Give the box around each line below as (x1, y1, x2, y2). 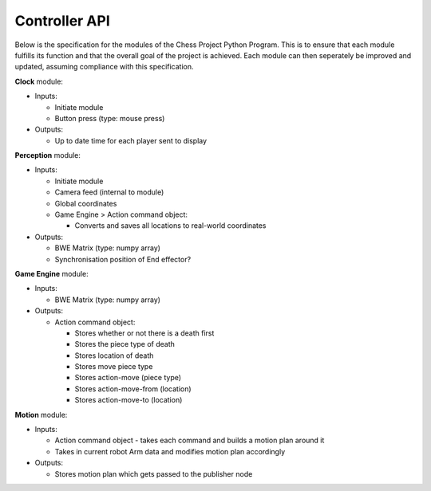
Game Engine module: (14, 269, 89, 278)
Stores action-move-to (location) (74, 395, 183, 405)
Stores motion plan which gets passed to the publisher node (54, 469, 253, 478)
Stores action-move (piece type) (74, 373, 182, 383)
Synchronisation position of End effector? (54, 254, 192, 264)
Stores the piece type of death (74, 340, 176, 349)
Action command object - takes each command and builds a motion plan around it (54, 435, 325, 446)
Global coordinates (54, 198, 117, 208)
